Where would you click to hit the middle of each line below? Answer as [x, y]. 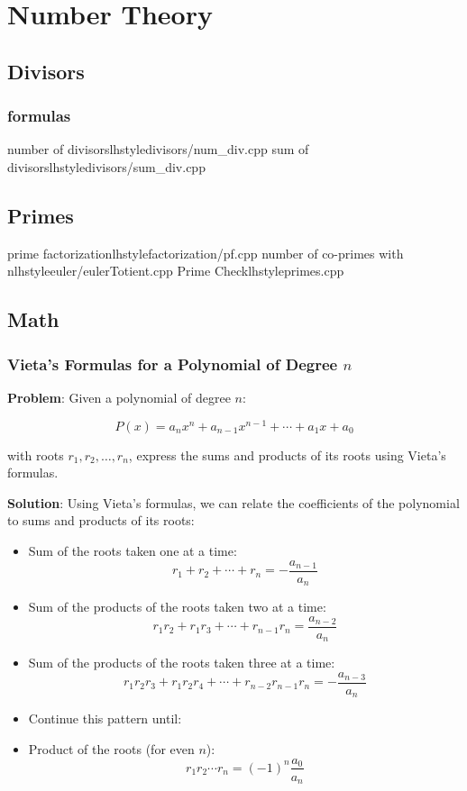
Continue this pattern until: [105, 718]
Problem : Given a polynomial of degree [119, 397]
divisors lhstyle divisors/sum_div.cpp [106, 166]
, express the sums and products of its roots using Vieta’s [287, 455]
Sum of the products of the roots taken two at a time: [177, 607]
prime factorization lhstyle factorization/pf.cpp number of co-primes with [206, 253]
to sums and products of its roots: [101, 520]
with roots [36, 455]
